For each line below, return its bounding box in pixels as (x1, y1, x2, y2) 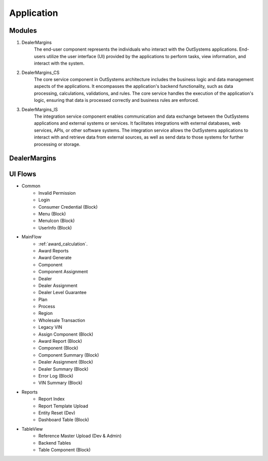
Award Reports (38, 247, 69, 253)
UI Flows (9, 170, 37, 178)
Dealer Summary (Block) (38, 366, 89, 372)
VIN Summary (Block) (38, 380, 83, 386)
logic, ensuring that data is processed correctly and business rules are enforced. (34, 97, 200, 103)
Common (21, 183, 41, 189)
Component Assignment (38, 269, 88, 275)
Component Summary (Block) (38, 352, 99, 358)
